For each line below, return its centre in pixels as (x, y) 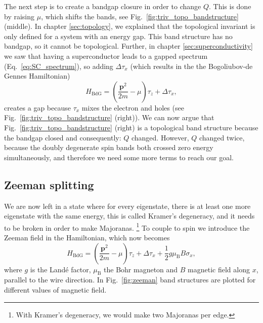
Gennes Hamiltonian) (37, 76)
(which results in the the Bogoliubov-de (191, 66)
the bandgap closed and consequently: (63, 137)
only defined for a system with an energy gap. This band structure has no (118, 36)
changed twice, (222, 137)
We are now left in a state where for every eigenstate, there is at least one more (127, 206)
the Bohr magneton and (141, 269)
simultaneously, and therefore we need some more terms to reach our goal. (119, 157)
